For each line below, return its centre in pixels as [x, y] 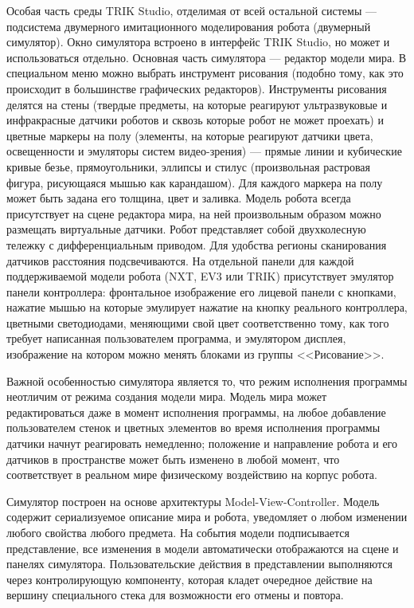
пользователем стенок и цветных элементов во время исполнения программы [193, 428]
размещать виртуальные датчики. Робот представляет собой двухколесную [186, 229]
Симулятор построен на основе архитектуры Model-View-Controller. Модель [193, 501]
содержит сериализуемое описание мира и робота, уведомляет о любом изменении [207, 517]
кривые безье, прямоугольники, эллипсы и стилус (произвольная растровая [188, 166]
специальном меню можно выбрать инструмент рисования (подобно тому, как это [205, 73]
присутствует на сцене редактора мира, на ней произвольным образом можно [194, 213]
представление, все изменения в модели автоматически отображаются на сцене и [203, 548]
